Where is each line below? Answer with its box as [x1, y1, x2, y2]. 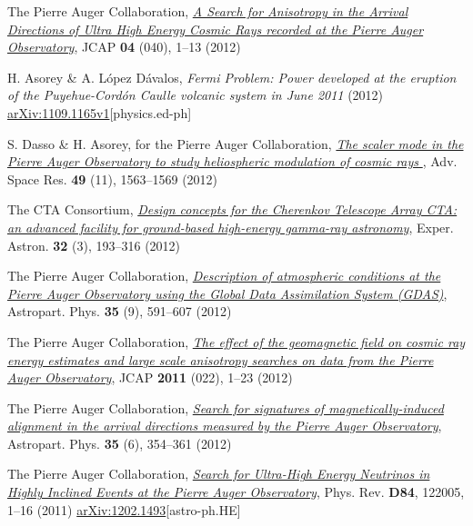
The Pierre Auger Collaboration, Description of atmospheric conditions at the [7, 266, 441, 285]
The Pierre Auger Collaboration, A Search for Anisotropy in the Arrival [7, 2, 408, 20]
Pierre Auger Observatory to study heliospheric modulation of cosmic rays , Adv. [7, 152, 458, 171]
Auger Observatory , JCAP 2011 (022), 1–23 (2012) [7, 368, 293, 387]
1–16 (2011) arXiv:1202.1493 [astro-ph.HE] [7, 500, 241, 519]
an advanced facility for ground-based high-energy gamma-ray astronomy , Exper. [7, 217, 454, 236]
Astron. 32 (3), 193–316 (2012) [7, 235, 181, 254]
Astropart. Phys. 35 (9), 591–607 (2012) [7, 302, 232, 321]
